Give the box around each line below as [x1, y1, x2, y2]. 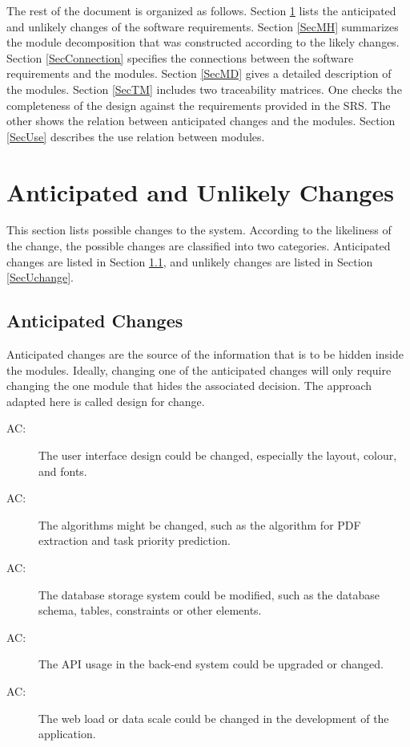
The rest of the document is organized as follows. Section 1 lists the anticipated [6, 2, 396, 18]
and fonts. [38, 462, 87, 479]
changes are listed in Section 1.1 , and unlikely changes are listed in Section [6, 253, 373, 270]
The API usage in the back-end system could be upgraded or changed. [38, 656, 384, 672]
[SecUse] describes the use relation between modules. [6, 128, 265, 144]
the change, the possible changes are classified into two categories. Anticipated [6, 237, 391, 254]
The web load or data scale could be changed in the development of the [38, 709, 389, 726]
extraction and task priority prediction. [38, 532, 231, 549]
